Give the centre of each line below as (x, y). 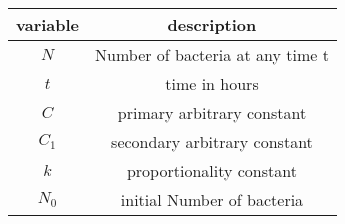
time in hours (212, 83)
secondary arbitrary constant (212, 141)
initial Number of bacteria (212, 199)
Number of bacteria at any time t (212, 54)
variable (48, 24)
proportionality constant (211, 170)
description (212, 24)
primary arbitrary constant (212, 112)
